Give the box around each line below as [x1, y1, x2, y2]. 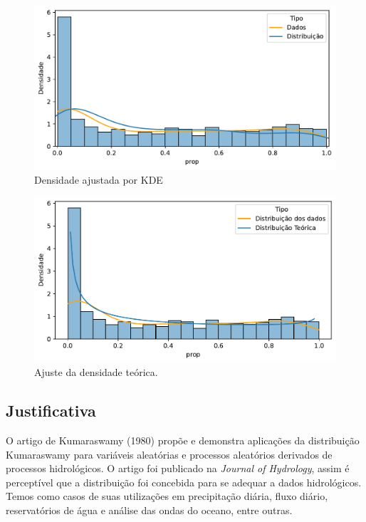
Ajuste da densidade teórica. [34, 365, 158, 380]
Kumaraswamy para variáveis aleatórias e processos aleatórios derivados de [6, 447, 333, 461]
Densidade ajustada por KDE [34, 172, 163, 187]
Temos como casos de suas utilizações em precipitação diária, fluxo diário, [6, 489, 328, 503]
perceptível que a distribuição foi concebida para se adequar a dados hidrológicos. [6, 474, 362, 489]
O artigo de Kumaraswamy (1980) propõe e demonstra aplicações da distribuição [6, 433, 360, 448]
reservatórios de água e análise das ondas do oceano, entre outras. [6, 502, 293, 517]
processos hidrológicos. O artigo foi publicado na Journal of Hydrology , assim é [6, 461, 350, 476]
